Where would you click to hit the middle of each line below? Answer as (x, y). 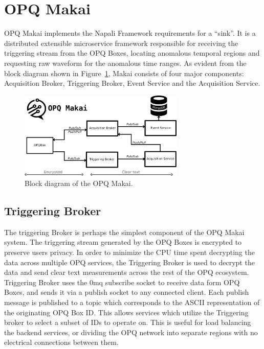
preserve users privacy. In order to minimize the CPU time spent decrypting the (129, 252)
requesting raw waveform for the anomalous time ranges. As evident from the (125, 63)
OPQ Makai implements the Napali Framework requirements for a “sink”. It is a (130, 33)
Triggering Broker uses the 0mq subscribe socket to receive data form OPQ (122, 282)
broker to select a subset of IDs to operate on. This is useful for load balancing (128, 322)
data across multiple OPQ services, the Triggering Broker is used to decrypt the (129, 262)
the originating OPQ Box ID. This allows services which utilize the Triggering (126, 312)
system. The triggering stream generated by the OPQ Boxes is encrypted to (123, 242)
